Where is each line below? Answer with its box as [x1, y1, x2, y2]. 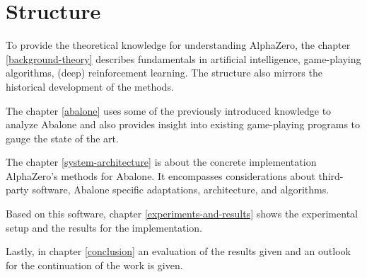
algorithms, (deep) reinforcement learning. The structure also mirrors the [6, 65, 322, 80]
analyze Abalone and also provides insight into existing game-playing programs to [6, 117, 361, 132]
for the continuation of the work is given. [6, 257, 183, 272]
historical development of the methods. [6, 79, 174, 94]
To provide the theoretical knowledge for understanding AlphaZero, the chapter [6, 38, 351, 52]
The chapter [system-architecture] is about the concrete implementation [6, 154, 317, 169]
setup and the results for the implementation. [6, 220, 202, 234]
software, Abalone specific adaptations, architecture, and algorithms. [32, 182, 330, 197]
